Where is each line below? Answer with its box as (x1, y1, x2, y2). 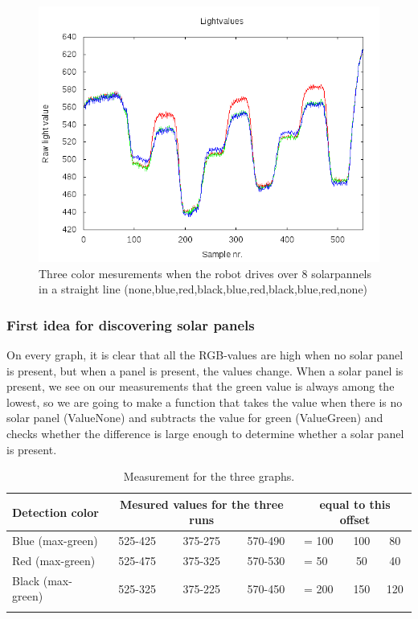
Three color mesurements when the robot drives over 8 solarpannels (39, 264, 372, 281)
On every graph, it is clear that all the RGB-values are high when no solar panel (6, 346, 404, 363)
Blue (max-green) (12, 532, 98, 549)
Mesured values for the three (119, 495, 284, 512)
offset (339, 511, 371, 528)
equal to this (319, 495, 391, 512)
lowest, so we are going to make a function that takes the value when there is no (6, 393, 403, 410)
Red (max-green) (12, 552, 96, 569)
